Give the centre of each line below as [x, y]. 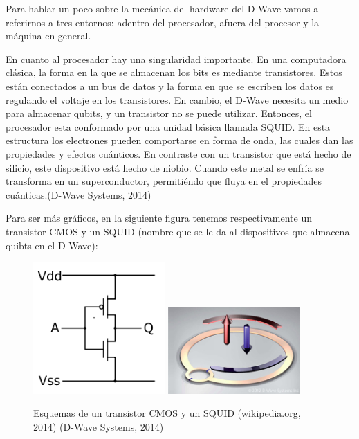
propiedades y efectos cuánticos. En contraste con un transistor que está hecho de [178, 153]
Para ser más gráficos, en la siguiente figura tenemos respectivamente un [159, 218]
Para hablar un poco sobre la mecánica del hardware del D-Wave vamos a [162, 8]
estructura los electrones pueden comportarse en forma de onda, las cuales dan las [179, 140]
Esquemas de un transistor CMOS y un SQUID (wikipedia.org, [167, 413]
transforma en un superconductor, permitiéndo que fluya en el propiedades [164, 181]
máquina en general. [48, 36]
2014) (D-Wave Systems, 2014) [99, 427]
